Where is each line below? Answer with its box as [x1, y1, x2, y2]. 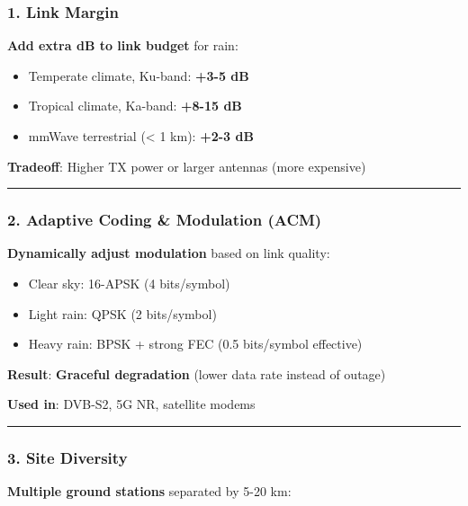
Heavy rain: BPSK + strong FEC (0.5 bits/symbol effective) [28, 334, 363, 353]
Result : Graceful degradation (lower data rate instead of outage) [7, 364, 386, 383]
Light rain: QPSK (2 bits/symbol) [28, 304, 217, 323]
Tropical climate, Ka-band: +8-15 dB [28, 96, 242, 115]
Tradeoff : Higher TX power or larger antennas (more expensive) [7, 156, 366, 175]
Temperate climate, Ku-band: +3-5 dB [28, 66, 249, 84]
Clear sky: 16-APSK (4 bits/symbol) [28, 274, 230, 292]
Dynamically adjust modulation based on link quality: [7, 244, 330, 262]
